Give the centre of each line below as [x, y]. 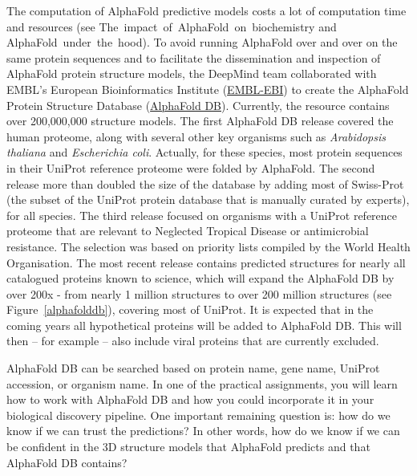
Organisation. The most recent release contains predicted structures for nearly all [206, 262]
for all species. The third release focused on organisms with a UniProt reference [202, 215]
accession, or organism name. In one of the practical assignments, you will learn [202, 383]
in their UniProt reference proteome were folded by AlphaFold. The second [191, 167]
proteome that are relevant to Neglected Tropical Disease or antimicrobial [188, 231]
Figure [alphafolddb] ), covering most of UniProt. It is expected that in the [190, 309]
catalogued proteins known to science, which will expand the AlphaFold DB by [200, 278]
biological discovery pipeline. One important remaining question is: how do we [198, 415]
